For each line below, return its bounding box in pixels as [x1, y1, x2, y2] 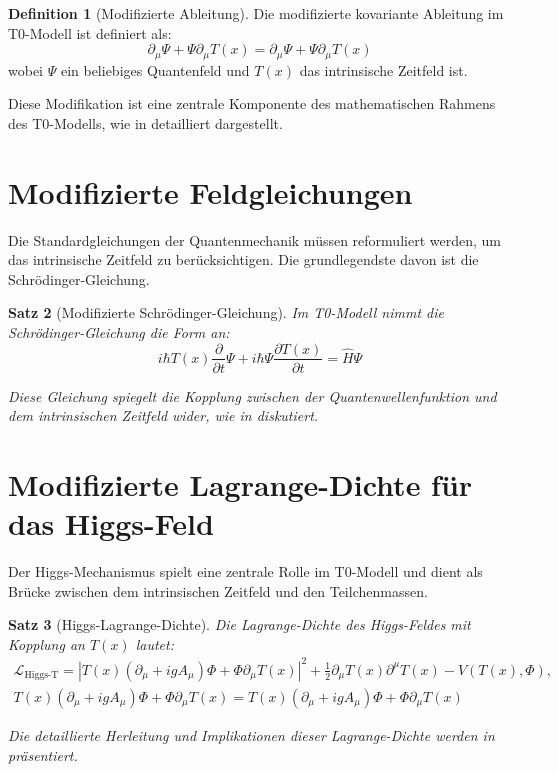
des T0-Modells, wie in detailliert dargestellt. [8, 112, 283, 133]
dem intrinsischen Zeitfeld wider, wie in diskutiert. [8, 405, 319, 426]
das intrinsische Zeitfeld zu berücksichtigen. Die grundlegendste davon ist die [8, 249, 479, 270]
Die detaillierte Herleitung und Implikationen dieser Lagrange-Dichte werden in [8, 725, 495, 746]
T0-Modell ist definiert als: [8, 22, 172, 43]
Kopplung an [8, 633, 85, 654]
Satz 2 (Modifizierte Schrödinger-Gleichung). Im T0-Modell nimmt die [8, 302, 444, 323]
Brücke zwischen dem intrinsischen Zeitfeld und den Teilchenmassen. [8, 580, 428, 601]
